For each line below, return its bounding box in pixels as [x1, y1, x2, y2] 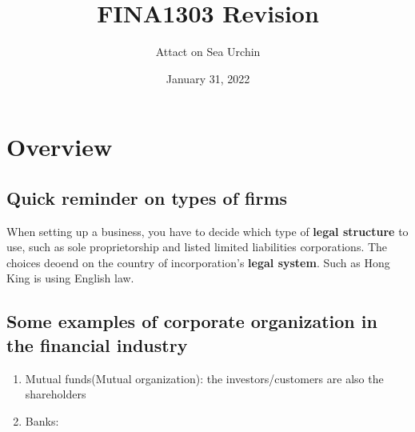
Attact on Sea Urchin [155, 43, 261, 60]
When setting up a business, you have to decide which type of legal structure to [6, 222, 409, 239]
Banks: [25, 412, 59, 429]
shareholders [25, 386, 86, 402]
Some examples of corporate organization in [6, 309, 377, 334]
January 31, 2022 [166, 70, 250, 86]
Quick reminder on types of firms [6, 185, 288, 210]
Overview [6, 130, 113, 163]
